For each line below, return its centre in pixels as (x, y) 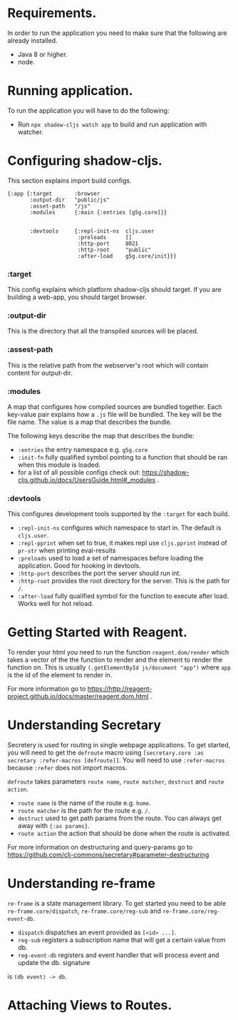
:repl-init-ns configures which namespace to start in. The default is (119, 528)
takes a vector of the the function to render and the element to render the (115, 660)
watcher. (31, 132)
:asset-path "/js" (60, 206)
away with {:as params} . (54, 826)
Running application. (70, 91)
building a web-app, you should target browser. (77, 297)
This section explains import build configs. (69, 181)
